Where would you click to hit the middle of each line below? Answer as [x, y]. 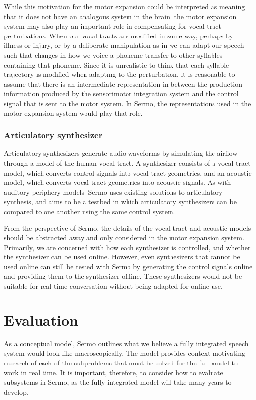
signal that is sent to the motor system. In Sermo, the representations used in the [128, 103]
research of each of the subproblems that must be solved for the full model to [121, 362]
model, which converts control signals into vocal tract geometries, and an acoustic [128, 172]
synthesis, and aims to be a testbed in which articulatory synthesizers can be [120, 201]
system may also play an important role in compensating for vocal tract [113, 26]
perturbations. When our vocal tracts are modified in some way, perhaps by [119, 35]
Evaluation [41, 319]
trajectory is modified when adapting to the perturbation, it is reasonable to [120, 74]
